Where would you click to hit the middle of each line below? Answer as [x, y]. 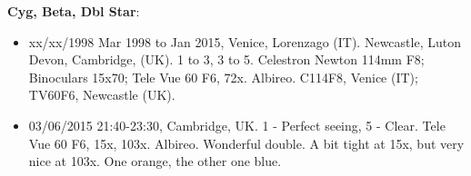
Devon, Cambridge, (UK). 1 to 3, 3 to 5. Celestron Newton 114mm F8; [226, 59]
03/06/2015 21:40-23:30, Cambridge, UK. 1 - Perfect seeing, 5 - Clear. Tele [237, 125]
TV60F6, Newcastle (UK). [102, 95]
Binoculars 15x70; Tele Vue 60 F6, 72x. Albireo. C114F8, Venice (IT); [223, 77]
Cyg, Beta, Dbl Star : [74, 11]
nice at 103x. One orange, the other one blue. [155, 161]
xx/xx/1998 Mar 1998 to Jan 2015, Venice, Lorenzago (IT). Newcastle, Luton [245, 41]
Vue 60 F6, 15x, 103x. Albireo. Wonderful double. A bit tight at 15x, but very [246, 143]
